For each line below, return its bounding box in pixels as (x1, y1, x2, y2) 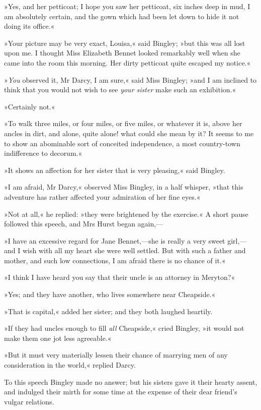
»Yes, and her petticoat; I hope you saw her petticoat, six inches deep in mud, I (4, 1, 250, 11)
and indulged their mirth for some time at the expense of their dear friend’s (4, 386, 237, 397)
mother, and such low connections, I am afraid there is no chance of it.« (4, 255, 226, 265)
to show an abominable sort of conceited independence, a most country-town (4, 138, 240, 148)
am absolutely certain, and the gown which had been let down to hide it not (4, 11, 239, 21)
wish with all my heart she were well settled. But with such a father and (22, 245, 246, 256)
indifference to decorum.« (4, 148, 82, 158)
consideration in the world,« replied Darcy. (4, 360, 136, 370)
